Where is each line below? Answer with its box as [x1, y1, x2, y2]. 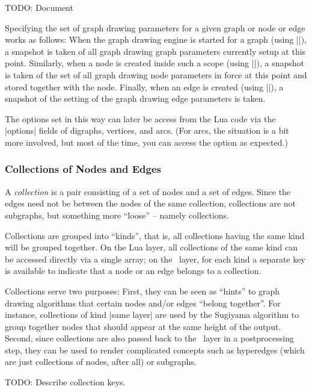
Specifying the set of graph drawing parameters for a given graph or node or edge [5, 21, 305, 34]
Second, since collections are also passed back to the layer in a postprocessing [5, 332, 294, 344]
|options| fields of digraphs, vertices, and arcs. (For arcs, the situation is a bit [5, 124, 289, 137]
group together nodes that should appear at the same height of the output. [5, 320, 281, 332]
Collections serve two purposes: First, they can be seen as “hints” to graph [5, 284, 280, 297]
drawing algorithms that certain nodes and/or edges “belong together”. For [5, 296, 281, 309]
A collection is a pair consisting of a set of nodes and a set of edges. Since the [5, 185, 291, 198]
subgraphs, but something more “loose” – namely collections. [5, 208, 230, 221]
